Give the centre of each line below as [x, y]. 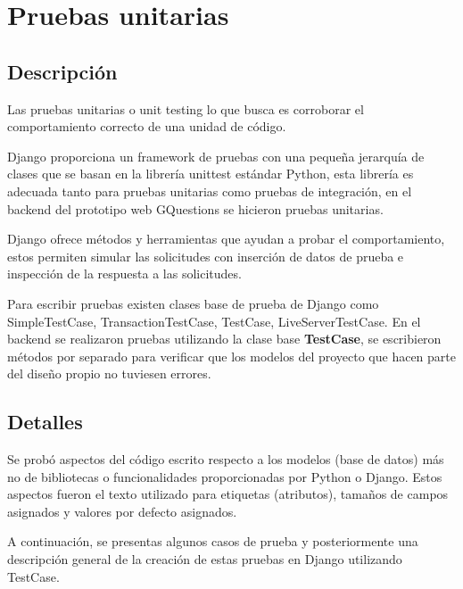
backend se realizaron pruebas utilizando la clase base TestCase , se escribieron [224, 339]
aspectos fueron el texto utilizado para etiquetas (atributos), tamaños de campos [228, 494]
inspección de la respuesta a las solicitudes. [124, 274]
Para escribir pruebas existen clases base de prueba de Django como [193, 303]
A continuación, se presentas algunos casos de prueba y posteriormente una [213, 541]
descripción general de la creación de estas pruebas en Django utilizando [205, 559]
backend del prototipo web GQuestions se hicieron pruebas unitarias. [195, 208]
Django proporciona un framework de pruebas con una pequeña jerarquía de [216, 156]
